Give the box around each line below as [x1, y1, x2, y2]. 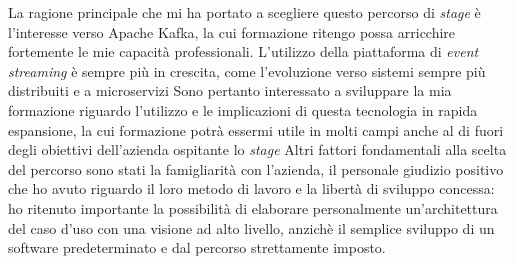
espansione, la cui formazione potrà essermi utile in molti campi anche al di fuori [8, 119, 504, 140]
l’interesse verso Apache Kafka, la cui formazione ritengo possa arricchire [8, 21, 456, 42]
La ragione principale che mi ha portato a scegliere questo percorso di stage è [8, 2, 481, 22]
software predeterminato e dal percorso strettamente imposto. [8, 237, 386, 258]
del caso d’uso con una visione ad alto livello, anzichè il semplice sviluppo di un [8, 217, 495, 238]
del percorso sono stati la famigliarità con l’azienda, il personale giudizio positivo [8, 158, 504, 179]
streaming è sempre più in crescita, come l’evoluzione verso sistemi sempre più [8, 60, 486, 81]
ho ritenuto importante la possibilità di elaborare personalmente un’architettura [8, 197, 498, 218]
